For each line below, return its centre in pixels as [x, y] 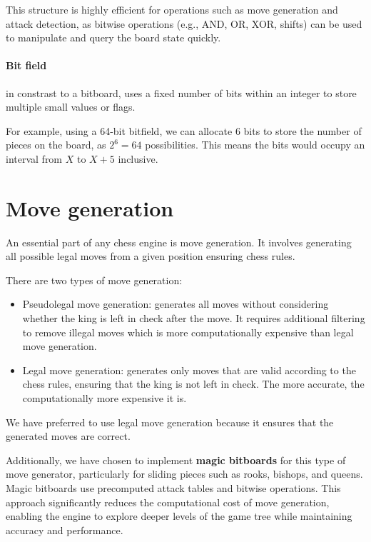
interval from [34, 158]
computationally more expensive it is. [105, 398]
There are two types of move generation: [94, 280]
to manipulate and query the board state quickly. [113, 37]
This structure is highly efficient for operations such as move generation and [172, 9]
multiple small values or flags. [71, 107]
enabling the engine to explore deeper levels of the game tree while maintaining [179, 516]
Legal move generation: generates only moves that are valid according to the [189, 370]
